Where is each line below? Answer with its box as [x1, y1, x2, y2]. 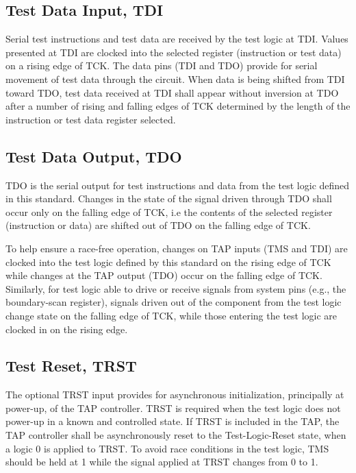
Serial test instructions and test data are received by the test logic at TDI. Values [5, 32, 348, 46]
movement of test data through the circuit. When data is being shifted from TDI [5, 71, 345, 86]
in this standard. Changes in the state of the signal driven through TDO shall [5, 191, 332, 206]
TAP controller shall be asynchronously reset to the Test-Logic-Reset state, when [5, 428, 346, 442]
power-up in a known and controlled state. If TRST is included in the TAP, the [5, 414, 340, 428]
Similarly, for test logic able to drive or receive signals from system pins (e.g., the [5, 281, 346, 295]
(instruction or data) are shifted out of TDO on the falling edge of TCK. [5, 218, 311, 232]
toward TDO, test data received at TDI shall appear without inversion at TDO [5, 85, 339, 99]
